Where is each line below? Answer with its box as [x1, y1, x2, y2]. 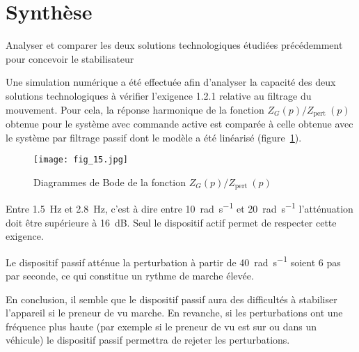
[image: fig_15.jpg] [33, 155, 129, 165]
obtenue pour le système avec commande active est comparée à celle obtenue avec [6, 116, 353, 130]
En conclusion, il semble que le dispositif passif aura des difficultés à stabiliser [6, 291, 337, 306]
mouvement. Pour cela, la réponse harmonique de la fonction [6, 102, 264, 116]
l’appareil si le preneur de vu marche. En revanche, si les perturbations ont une [6, 305, 343, 320]
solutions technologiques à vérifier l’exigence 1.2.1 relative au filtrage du [6, 88, 312, 102]
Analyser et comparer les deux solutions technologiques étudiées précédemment [6, 38, 343, 52]
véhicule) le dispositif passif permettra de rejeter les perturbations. [6, 332, 290, 347]
